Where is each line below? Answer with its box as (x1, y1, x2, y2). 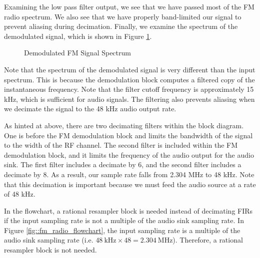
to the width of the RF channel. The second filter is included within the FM (4, 140, 238, 150)
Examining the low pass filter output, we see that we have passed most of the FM (4, 1, 254, 11)
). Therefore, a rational (172, 235, 243, 245)
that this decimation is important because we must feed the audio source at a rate (4, 179, 256, 189)
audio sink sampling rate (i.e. (4, 235, 93, 245)
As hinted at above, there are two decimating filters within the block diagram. (4, 120, 244, 130)
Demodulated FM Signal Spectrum (24, 47, 131, 58)
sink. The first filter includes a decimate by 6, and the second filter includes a (4, 159, 241, 170)
